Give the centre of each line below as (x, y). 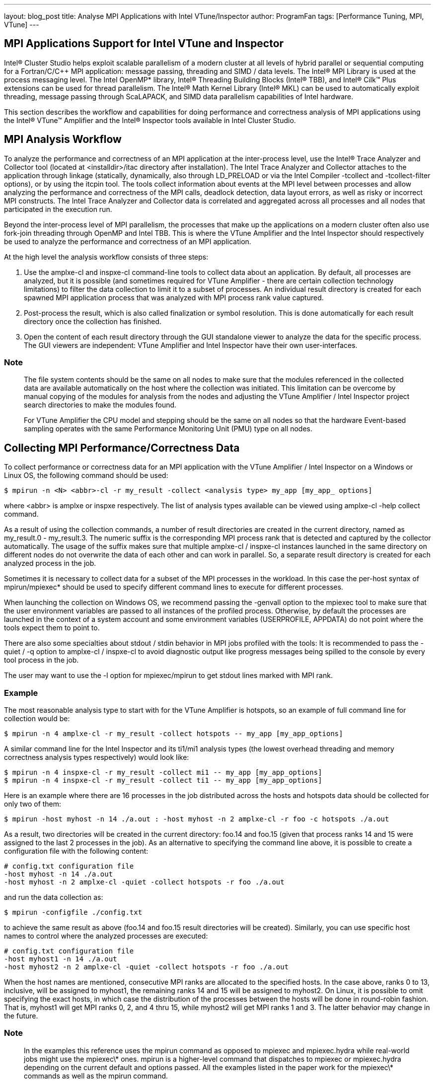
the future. (21, 1016)
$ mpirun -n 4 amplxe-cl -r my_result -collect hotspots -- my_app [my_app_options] (174, 734)
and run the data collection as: (54, 897)
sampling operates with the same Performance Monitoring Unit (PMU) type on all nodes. (168, 429)
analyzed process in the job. (50, 563)
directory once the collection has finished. (93, 321)
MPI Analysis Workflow (63, 139)
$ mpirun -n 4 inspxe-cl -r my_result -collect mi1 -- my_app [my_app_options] (163, 773)
